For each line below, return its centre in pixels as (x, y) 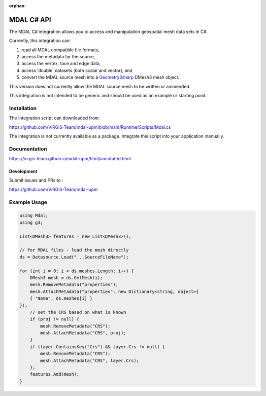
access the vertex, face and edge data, (61, 64)
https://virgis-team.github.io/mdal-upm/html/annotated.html (70, 159)
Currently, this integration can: (40, 41)
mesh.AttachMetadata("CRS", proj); (83, 333)
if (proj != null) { (55, 319)
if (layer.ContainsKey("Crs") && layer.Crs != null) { (97, 347)
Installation (23, 108)
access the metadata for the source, (58, 57)
